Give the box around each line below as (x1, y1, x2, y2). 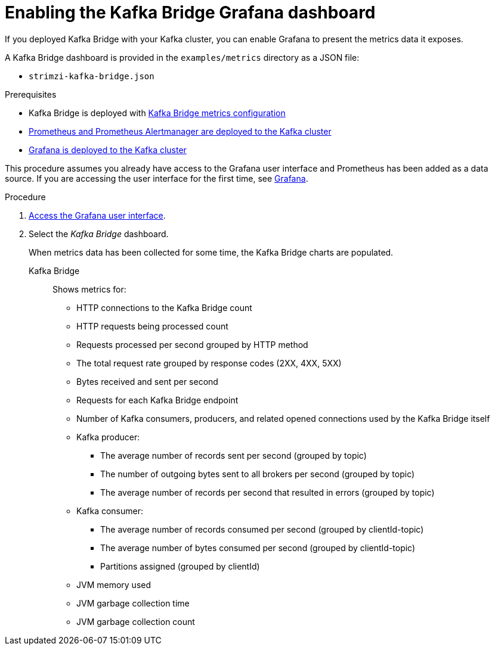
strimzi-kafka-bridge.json (29, 71, 154, 81)
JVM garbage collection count (76, 616, 195, 627)
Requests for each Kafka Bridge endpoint (76, 394, 239, 405)
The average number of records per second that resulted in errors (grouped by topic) (100, 487, 435, 497)
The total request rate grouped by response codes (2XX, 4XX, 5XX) (76, 357, 342, 368)
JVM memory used (76, 579, 151, 590)
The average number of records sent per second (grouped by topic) (100, 450, 367, 461)
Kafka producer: (76, 431, 140, 442)
